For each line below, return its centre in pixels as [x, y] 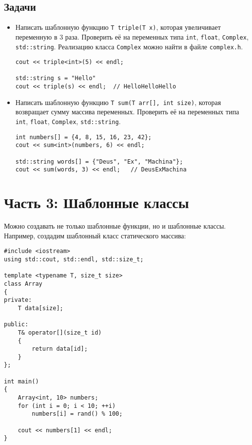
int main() [21, 381]
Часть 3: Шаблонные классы [97, 202]
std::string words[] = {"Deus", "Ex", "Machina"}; [99, 161]
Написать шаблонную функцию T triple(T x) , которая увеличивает [118, 27]
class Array [23, 284]
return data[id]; [60, 349]
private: [18, 300]
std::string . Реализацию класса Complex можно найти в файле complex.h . [129, 46]
